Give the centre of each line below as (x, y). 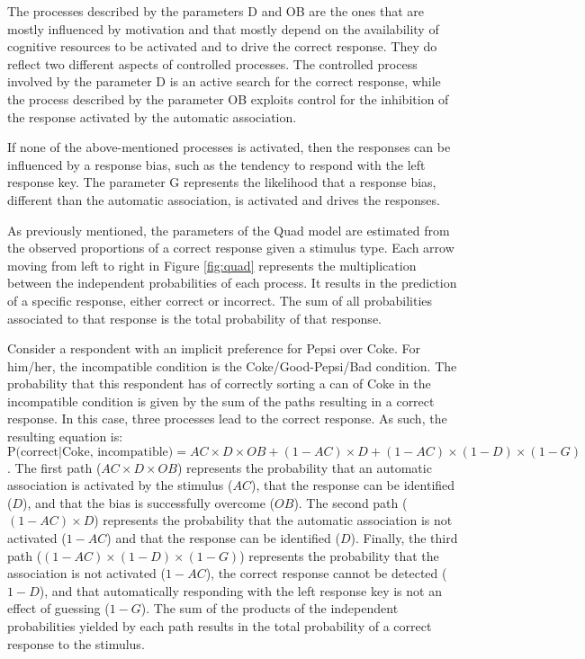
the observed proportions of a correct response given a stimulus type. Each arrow (231, 248)
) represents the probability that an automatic (304, 467)
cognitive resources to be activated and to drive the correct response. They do (222, 46)
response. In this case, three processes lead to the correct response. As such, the (227, 419)
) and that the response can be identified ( (223, 538)
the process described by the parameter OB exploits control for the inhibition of (228, 98)
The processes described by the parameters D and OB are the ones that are (216, 11)
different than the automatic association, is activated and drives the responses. (224, 199)
